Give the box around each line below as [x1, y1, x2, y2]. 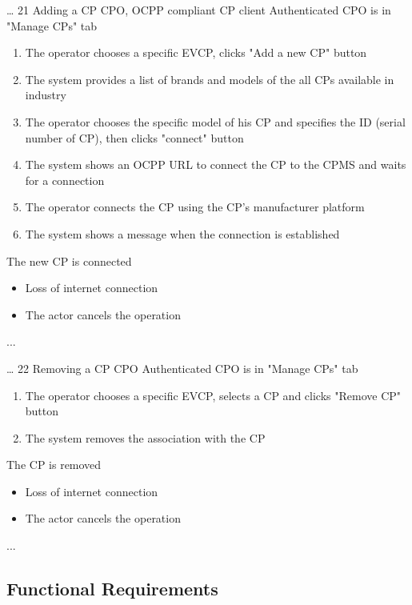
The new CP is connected [6, 252, 132, 269]
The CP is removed [6, 456, 102, 473]
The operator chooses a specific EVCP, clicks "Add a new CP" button [25, 44, 367, 61]
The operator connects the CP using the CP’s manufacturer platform [25, 198, 365, 215]
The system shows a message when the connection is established [25, 225, 340, 242]
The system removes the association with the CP [25, 429, 266, 446]
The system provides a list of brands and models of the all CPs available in [25, 70, 394, 87]
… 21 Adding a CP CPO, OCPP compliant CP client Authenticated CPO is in [6, 2, 391, 18]
